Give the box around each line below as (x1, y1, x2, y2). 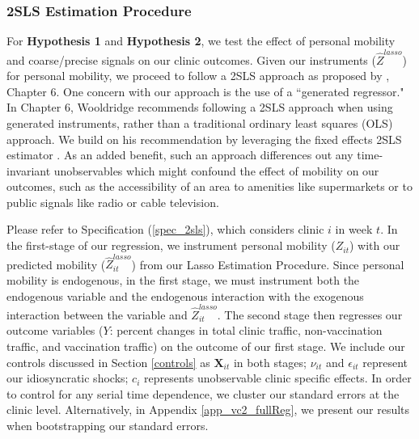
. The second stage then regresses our (217, 306, 403, 323)
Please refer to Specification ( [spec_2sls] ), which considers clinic (6, 221, 324, 238)
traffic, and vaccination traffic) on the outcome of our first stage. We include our (6, 338, 405, 355)
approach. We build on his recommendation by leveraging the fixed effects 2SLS (6, 130, 402, 147)
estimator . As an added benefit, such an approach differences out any (6, 146, 353, 163)
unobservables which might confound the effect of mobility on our (53, 162, 379, 179)
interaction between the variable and (6, 306, 188, 323)
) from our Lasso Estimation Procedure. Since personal (131, 255, 404, 272)
